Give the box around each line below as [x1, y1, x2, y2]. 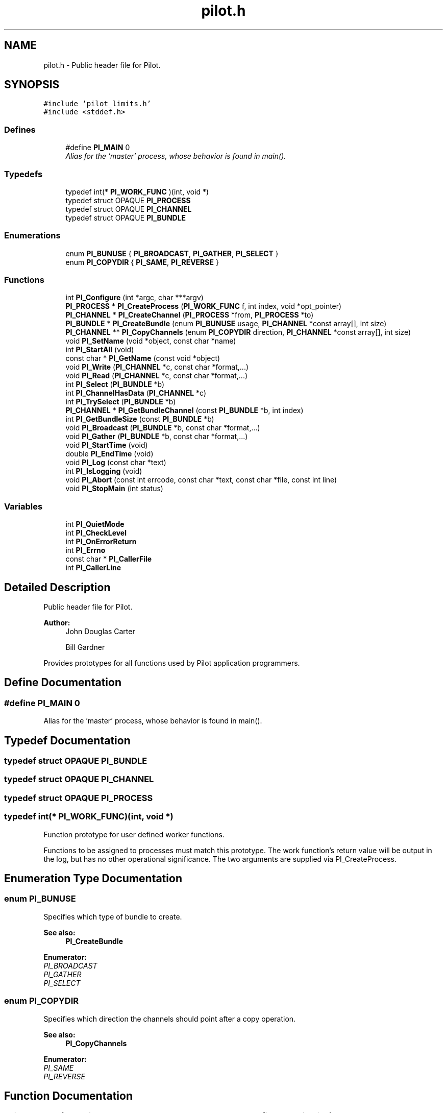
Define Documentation [4, 676, 121, 689]
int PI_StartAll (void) [65, 345, 134, 354]
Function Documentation [4, 1089, 133, 1102]
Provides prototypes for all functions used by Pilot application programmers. [43, 659, 300, 668]
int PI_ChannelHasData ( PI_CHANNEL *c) [65, 389, 207, 398]
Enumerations [4, 230, 61, 241]
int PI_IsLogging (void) [65, 467, 142, 476]
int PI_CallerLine [65, 563, 121, 572]
